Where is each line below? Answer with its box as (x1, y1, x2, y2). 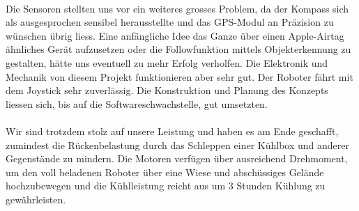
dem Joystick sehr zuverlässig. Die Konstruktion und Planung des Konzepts (6, 83, 328, 97)
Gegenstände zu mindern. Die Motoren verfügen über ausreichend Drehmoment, (6, 151, 348, 166)
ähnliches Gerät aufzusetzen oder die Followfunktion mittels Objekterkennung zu (6, 42, 351, 56)
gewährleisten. (6, 192, 66, 206)
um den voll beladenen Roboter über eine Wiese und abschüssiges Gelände (6, 164, 324, 179)
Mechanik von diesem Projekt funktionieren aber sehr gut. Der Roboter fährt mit (6, 69, 353, 84)
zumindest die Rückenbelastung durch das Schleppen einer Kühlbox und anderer (6, 137, 349, 152)
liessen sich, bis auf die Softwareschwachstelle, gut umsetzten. (6, 96, 268, 111)
